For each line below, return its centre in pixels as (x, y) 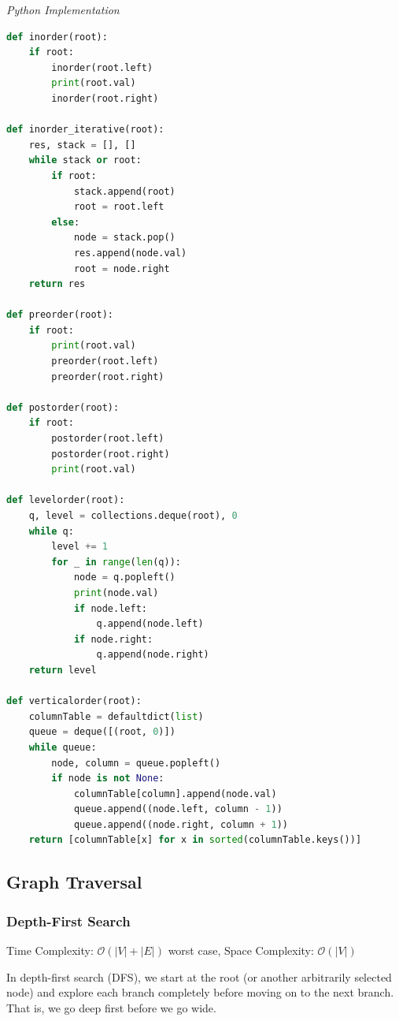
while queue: (63, 747)
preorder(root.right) (108, 376)
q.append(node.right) (153, 655)
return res (57, 284)
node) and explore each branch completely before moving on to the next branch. (200, 992)
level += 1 (79, 547)
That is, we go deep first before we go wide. (111, 1007)
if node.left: (110, 608)
